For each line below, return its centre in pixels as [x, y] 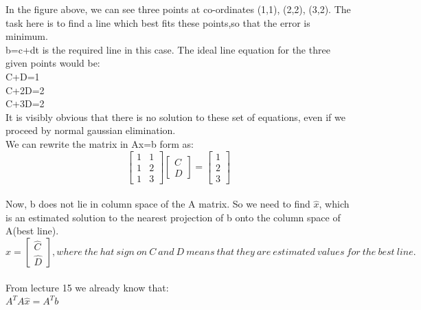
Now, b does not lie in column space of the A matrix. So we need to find [158, 204]
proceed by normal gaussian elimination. [91, 130]
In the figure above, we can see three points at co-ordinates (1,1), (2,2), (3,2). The [178, 9]
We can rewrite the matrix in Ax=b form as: [100, 143]
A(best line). [32, 231]
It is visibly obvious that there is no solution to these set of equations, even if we [175, 117]
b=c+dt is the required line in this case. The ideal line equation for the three [168, 49]
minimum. [27, 36]
